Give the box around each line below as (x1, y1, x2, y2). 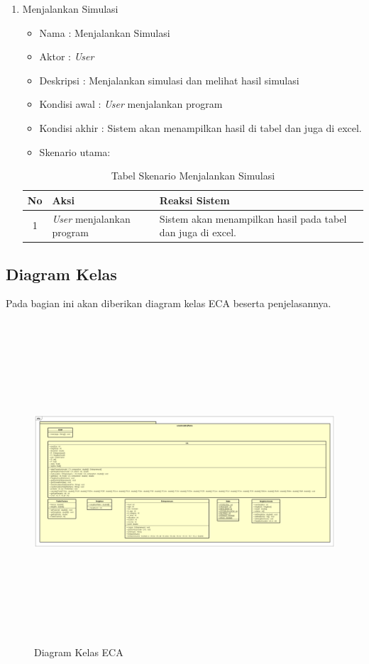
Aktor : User (39, 49, 94, 64)
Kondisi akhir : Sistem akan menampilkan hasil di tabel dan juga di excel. (39, 120, 362, 135)
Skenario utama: (39, 144, 111, 159)
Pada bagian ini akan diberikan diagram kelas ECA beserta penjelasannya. (6, 296, 331, 311)
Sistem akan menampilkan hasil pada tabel (159, 211, 347, 226)
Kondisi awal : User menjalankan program (39, 96, 223, 111)
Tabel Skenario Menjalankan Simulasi (111, 168, 275, 183)
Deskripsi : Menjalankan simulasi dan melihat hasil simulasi (39, 72, 299, 87)
